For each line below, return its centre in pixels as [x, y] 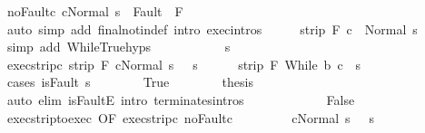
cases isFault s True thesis [130, 82]
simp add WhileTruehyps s [119, 47]
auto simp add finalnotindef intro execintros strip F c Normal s [212, 28]
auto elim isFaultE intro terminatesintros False [181, 99]
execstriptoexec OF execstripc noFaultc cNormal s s [191, 117]
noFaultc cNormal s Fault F [95, 11]
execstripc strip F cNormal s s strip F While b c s [184, 64]
